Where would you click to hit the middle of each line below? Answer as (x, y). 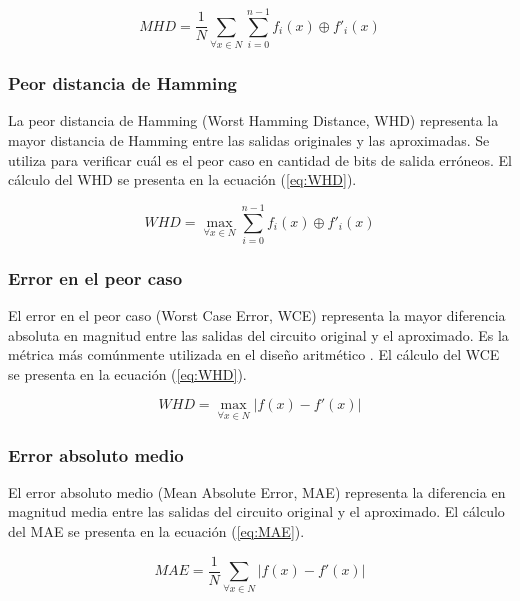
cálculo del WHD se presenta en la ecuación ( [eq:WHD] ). (182, 179)
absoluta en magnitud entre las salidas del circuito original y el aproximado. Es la (258, 334)
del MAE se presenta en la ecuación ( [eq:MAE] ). (156, 531)
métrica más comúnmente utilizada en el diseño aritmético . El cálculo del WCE (254, 354)
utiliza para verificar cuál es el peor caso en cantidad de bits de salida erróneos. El (260, 159)
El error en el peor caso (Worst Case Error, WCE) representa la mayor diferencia (257, 315)
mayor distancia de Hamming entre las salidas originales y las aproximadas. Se (249, 139)
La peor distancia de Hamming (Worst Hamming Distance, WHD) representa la (253, 120)
